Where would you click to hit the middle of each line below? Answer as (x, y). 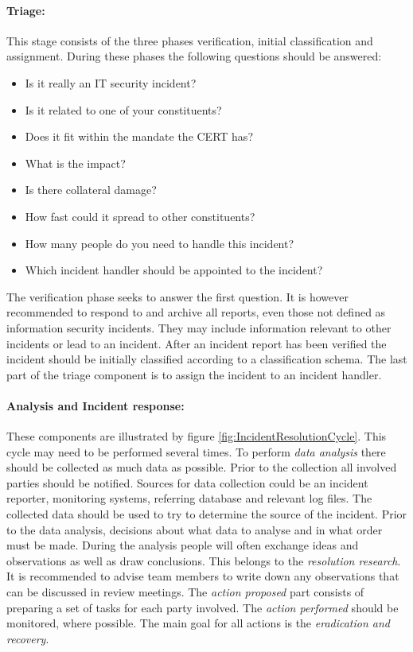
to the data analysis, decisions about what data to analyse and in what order (195, 529)
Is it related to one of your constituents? (123, 109)
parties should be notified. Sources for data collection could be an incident (187, 482)
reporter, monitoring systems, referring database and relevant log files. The (189, 498)
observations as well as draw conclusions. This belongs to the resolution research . (204, 560)
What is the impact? (75, 163)
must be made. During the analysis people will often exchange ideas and (183, 545)
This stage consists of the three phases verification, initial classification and (190, 40)
